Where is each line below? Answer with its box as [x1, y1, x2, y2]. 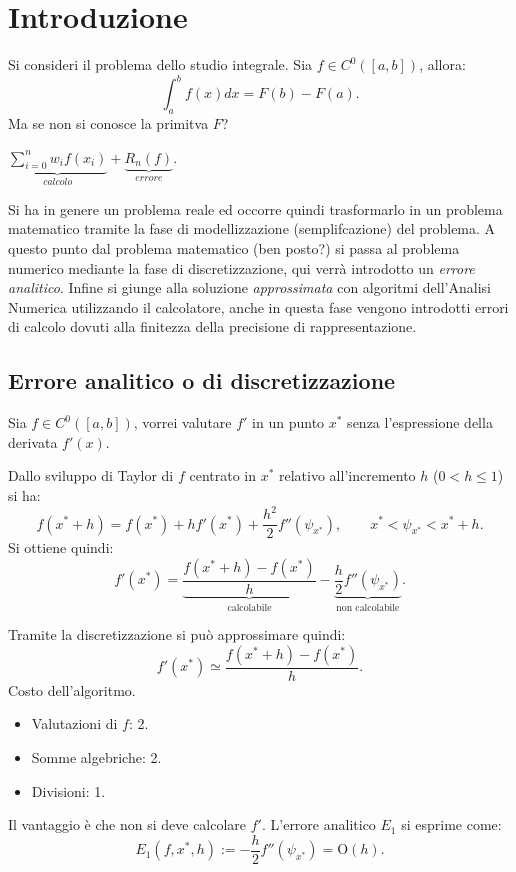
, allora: [419, 54, 466, 75]
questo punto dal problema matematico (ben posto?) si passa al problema [8, 238, 460, 259]
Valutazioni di [31, 713, 118, 734]
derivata [8, 431, 58, 452]
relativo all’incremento [279, 465, 416, 486]
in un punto [252, 412, 325, 433]
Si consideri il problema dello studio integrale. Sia [8, 54, 313, 75]
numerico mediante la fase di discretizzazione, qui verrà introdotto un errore [8, 257, 475, 278]
